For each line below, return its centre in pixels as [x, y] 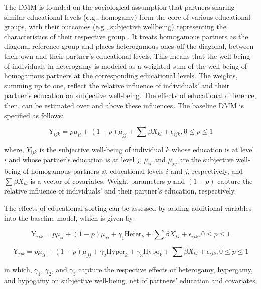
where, [14, 149]
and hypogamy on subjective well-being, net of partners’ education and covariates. [131, 280]
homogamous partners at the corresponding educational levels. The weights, [121, 76]
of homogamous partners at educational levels [93, 171]
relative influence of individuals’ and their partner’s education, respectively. [120, 191]
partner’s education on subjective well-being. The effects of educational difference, [130, 95]
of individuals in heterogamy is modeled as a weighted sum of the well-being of [125, 66]
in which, [18, 269]
